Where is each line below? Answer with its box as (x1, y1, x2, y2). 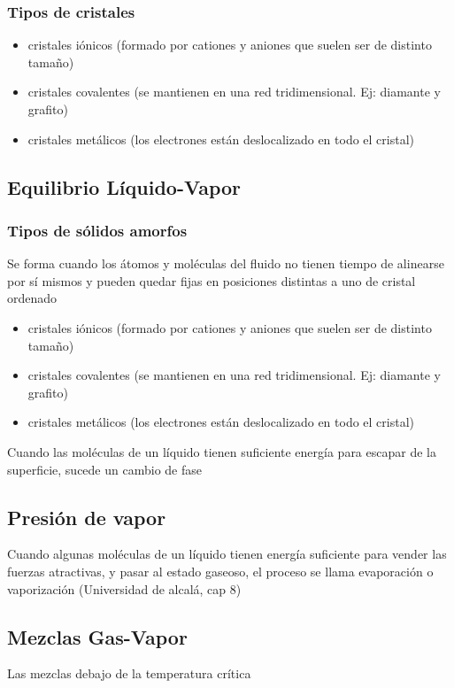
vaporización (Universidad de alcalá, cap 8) (7, 579, 242, 598)
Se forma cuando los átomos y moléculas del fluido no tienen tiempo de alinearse (7, 254, 444, 273)
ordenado (7, 289, 58, 307)
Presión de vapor (7, 503, 166, 530)
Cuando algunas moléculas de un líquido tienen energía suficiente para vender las (7, 545, 447, 563)
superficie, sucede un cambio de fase (7, 460, 202, 478)
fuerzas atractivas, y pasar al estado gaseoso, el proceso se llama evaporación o (7, 561, 434, 580)
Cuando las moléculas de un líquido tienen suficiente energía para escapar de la (7, 442, 436, 460)
